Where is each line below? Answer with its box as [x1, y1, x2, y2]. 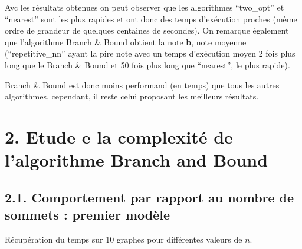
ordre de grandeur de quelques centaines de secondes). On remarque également [5, 24, 289, 36]
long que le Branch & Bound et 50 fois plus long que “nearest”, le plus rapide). [5, 58, 290, 71]
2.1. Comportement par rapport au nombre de [5, 188, 294, 206]
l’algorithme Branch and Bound [5, 148, 268, 172]
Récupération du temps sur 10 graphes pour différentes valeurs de [5, 233, 242, 245]
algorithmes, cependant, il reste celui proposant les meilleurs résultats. [5, 90, 259, 102]
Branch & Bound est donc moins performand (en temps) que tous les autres [5, 78, 280, 91]
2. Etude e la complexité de [5, 124, 233, 148]
